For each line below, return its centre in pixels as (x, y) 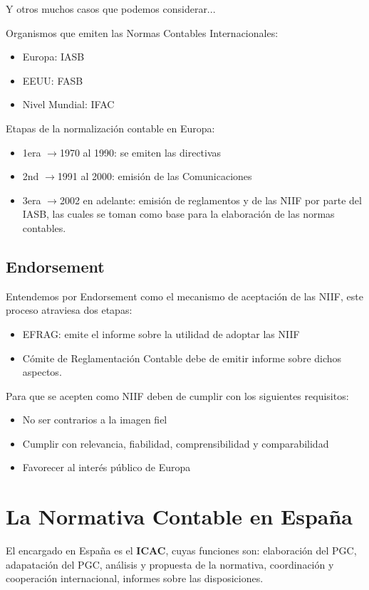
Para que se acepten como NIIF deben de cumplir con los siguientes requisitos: (177, 395)
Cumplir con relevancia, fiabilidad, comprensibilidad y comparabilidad (176, 443)
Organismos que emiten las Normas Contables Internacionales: (142, 32)
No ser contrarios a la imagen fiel (95, 420)
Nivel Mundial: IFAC (68, 104)
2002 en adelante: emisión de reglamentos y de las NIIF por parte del (211, 200)
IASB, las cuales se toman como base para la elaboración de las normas (178, 214)
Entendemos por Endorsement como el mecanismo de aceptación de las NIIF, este (184, 296)
